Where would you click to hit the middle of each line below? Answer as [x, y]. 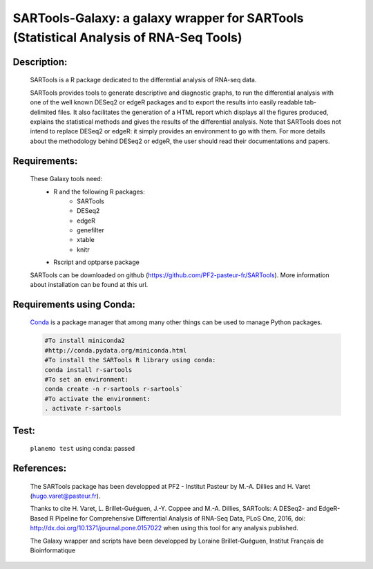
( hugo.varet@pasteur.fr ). [65, 496]
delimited [43, 112]
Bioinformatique [53, 550]
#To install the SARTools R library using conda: [130, 360]
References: [40, 468]
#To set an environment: [87, 379]
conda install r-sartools [88, 370]
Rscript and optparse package [96, 262]
